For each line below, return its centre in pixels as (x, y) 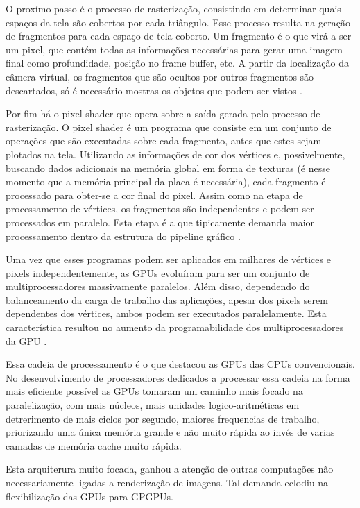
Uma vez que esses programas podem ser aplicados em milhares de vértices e (168, 259)
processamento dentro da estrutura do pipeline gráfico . (123, 236)
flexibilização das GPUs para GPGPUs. (89, 496)
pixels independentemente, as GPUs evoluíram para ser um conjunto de (158, 272)
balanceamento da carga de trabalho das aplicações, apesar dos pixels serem (167, 299)
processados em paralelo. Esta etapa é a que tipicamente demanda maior (160, 222)
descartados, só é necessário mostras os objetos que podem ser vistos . (154, 90)
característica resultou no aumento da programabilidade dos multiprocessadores (175, 327)
